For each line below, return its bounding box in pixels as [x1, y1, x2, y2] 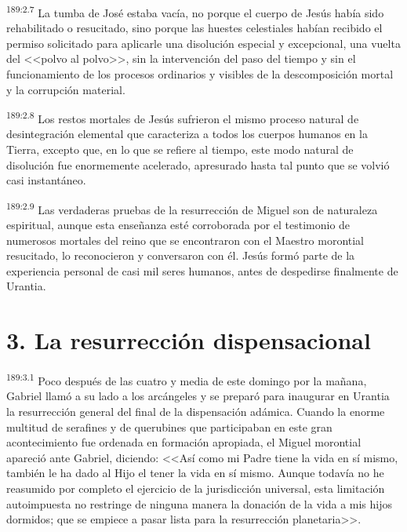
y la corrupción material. [6, 81, 125, 97]
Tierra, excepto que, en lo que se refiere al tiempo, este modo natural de [6, 141, 354, 158]
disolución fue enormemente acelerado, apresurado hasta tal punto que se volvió [6, 156, 390, 173]
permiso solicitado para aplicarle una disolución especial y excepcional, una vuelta [6, 35, 401, 51]
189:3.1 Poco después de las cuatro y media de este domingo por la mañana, [6, 370, 367, 388]
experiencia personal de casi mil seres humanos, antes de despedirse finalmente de [6, 262, 398, 279]
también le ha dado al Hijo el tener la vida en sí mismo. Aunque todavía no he [6, 465, 384, 481]
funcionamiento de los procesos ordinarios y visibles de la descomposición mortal [6, 66, 394, 82]
